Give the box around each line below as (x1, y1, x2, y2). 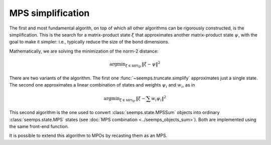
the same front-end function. (9, 123, 69, 129)
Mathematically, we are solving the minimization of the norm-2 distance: (9, 48, 159, 54)
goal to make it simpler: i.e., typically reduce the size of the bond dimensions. (9, 39, 170, 45)
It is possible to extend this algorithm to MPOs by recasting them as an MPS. (9, 132, 168, 138)
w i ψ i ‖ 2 (151, 95, 167, 102)
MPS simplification (9, 7, 90, 18)
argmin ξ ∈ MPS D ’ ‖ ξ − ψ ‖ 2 (109, 60, 161, 68)
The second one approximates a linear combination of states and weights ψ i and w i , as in (9, 82, 195, 89)
